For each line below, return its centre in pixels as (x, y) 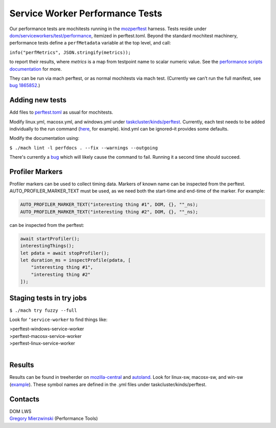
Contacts (25, 399)
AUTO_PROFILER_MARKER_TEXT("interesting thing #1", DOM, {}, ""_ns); (109, 205)
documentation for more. (36, 69)
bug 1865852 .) (25, 85)
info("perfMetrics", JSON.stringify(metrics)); (70, 52)
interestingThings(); (47, 246)
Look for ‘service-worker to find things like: (58, 319)
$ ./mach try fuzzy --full (43, 310)
